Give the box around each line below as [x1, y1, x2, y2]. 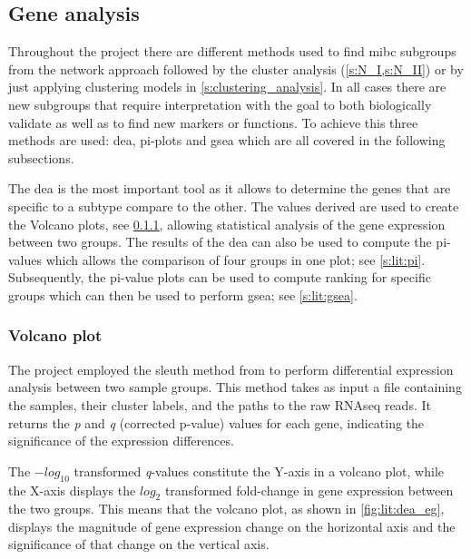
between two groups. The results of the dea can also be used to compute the [8, 232, 432, 251]
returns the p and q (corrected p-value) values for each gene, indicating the [8, 413, 425, 432]
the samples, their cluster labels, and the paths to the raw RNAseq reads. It [8, 395, 431, 414]
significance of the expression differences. [8, 431, 234, 450]
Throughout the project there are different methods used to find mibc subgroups [8, 42, 456, 61]
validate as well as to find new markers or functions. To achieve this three [8, 113, 418, 132]
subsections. [8, 148, 74, 167]
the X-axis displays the [8, 480, 136, 499]
